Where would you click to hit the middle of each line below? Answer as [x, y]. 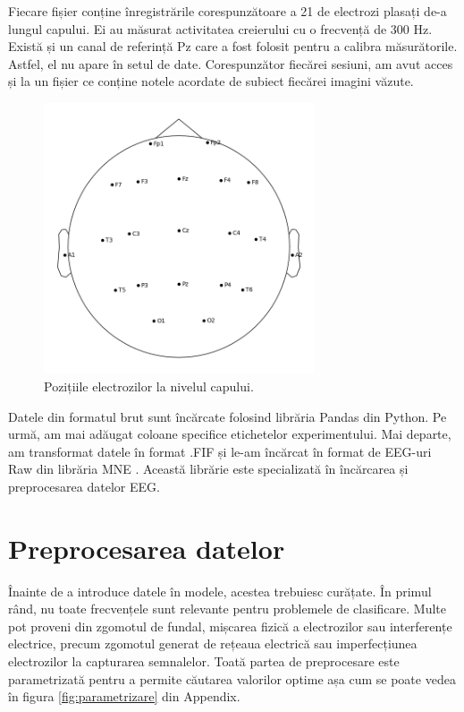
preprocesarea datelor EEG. [84, 486]
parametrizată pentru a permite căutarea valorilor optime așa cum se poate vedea [232, 678]
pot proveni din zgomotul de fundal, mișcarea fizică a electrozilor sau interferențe [230, 626]
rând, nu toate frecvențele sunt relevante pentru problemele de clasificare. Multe [227, 609]
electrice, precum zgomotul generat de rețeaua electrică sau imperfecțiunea [213, 643]
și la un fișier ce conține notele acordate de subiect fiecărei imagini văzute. [211, 81]
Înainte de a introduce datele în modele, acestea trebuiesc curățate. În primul [220, 591]
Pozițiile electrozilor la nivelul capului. [149, 386]
